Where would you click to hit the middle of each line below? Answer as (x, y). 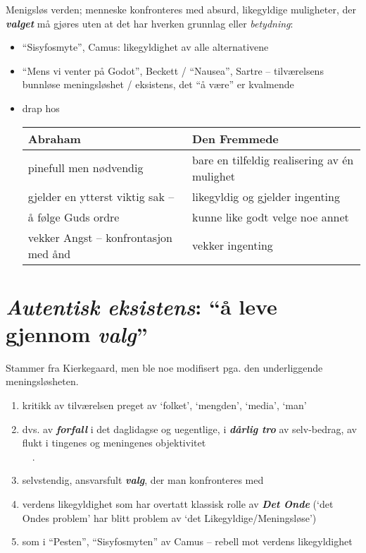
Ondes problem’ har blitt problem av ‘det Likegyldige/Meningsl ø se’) (169, 517)
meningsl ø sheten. (42, 381)
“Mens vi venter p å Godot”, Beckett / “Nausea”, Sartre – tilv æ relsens (173, 70)
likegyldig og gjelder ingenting (266, 196)
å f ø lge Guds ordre (74, 217)
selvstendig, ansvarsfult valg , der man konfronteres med (143, 480)
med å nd (49, 253)
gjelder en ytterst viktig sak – (101, 196)
